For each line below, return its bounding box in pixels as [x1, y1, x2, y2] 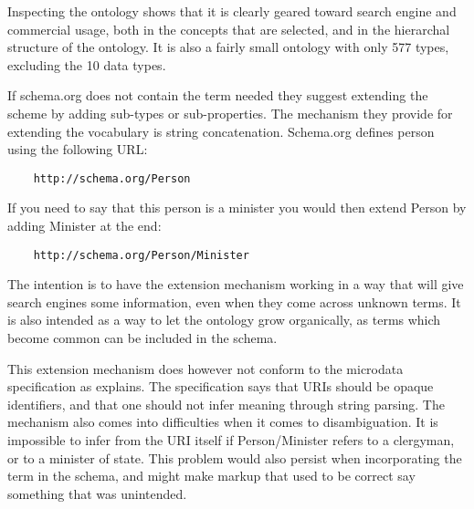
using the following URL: [7, 140, 148, 159]
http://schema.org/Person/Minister [33, 248, 249, 262]
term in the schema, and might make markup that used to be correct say [7, 466, 416, 485]
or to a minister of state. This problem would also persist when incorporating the [7, 448, 462, 467]
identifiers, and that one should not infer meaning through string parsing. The [7, 394, 445, 413]
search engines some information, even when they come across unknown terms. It [7, 292, 461, 311]
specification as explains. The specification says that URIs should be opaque [7, 377, 434, 396]
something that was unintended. [7, 483, 187, 503]
